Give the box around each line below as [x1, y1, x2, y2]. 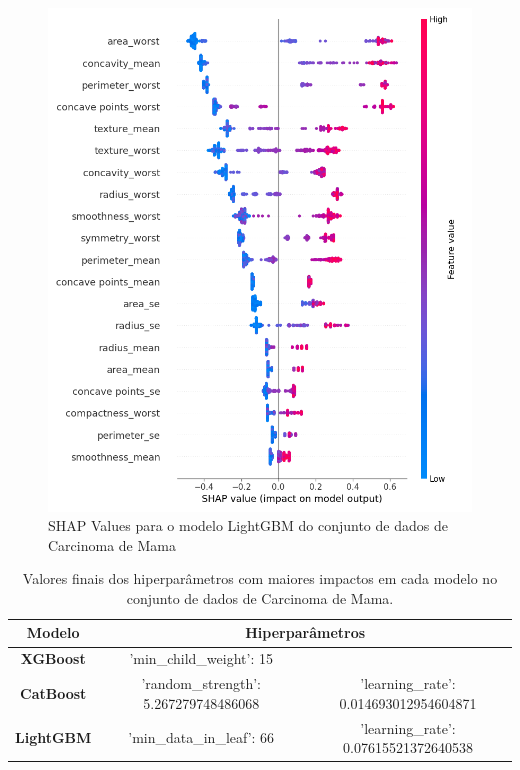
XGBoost [20, 648, 86, 669]
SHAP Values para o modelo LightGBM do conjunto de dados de [48, 515, 448, 536]
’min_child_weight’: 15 [129, 648, 273, 669]
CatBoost [20, 682, 87, 703]
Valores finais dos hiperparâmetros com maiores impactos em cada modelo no [22, 568, 498, 589]
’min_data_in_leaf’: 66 [128, 727, 275, 748]
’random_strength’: [141, 673, 261, 694]
